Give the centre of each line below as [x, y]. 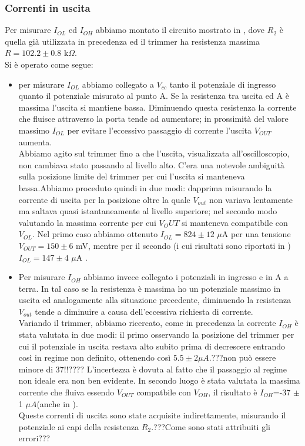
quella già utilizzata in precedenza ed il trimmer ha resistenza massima [133, 41]
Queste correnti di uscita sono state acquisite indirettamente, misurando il [152, 415]
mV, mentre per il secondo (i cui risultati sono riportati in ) [183, 245]
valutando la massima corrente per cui [87, 222]
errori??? [34, 438]
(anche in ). [57, 403]
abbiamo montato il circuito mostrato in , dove [180, 30]
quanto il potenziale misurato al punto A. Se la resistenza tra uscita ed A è [154, 96]
